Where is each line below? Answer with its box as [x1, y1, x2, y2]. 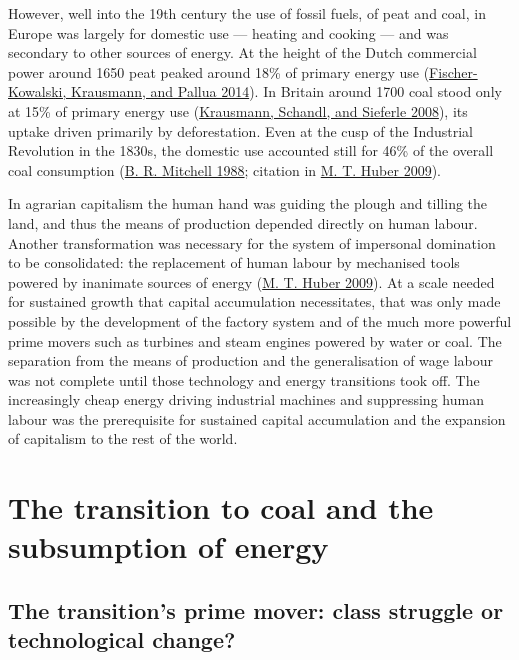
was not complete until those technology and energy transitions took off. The [8, 369, 480, 390]
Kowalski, [8, 81, 67, 102]
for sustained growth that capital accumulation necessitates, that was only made [8, 291, 501, 312]
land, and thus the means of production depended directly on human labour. [8, 212, 478, 233]
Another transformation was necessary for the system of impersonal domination [8, 232, 496, 253]
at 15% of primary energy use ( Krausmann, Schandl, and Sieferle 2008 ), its [8, 100, 468, 121]
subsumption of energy [8, 526, 329, 567]
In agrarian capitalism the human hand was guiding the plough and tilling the [8, 193, 488, 214]
